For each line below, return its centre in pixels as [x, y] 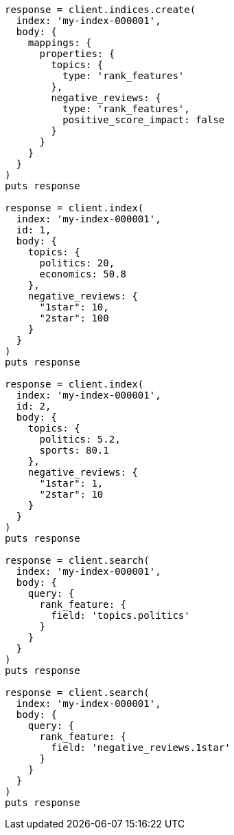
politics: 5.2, [80, 439]
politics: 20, [77, 263]
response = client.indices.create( [101, 10]
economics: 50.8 [83, 274]
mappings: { [60, 43]
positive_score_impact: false [144, 120]
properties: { [77, 54]
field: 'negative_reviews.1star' [141, 748]
